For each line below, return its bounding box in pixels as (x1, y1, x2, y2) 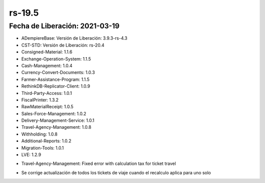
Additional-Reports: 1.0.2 (21, 138, 72, 144)
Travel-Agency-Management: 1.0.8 (21, 124, 92, 130)
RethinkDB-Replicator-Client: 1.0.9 (21, 83, 90, 89)
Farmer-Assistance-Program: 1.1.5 (21, 76, 90, 82)
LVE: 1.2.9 (21, 152, 41, 158)
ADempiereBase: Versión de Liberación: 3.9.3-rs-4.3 (21, 35, 128, 41)
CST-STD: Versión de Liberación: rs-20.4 (21, 42, 105, 48)
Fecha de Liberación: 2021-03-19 (9, 22, 120, 30)
